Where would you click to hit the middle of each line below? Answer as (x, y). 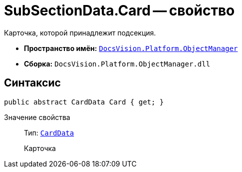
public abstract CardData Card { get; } (84, 102)
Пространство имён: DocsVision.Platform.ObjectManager (131, 48)
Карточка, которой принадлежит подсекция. (80, 32)
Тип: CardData (49, 132)
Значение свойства (37, 117)
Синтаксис (32, 83)
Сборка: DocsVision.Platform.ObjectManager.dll (117, 63)
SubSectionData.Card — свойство (120, 10)
